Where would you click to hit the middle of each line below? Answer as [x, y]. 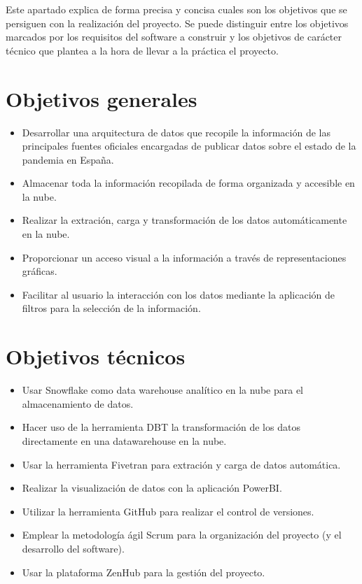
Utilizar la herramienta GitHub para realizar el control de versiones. [168, 511]
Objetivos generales [102, 98]
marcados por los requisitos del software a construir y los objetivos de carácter [174, 37]
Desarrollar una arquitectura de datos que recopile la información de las [176, 132]
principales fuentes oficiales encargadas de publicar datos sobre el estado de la [189, 146]
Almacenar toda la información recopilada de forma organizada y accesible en [188, 183]
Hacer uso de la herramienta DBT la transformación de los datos [161, 427]
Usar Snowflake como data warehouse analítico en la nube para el [162, 390]
